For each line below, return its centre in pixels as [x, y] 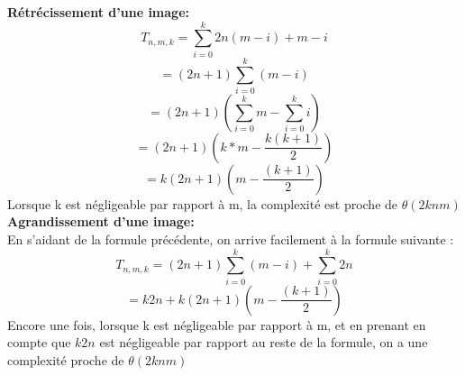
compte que [39, 342]
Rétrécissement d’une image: [98, 12]
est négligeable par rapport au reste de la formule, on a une [264, 342]
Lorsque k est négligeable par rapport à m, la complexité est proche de [203, 203]
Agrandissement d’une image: [101, 221]
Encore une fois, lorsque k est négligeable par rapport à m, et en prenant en [217, 324]
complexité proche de [66, 359]
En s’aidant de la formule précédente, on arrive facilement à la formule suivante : [231, 239]
